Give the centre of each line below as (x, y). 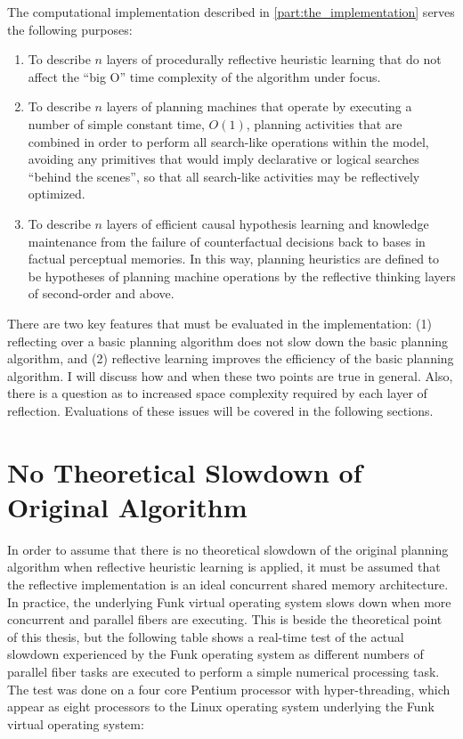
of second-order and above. (101, 293)
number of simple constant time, (116, 123)
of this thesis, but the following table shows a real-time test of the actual (206, 636)
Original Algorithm (127, 506)
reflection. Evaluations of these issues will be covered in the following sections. (220, 410)
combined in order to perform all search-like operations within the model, (228, 141)
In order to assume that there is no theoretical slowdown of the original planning (228, 549)
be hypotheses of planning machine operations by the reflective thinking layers (242, 276)
